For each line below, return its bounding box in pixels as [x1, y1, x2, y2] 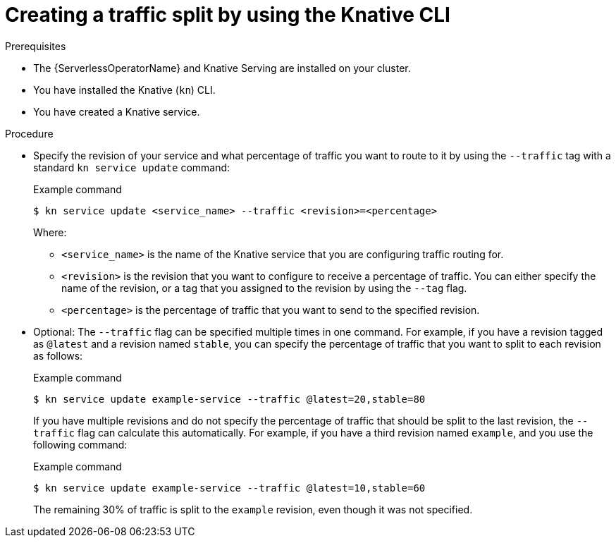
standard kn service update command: [33, 161, 230, 173]
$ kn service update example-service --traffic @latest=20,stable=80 [33, 393, 426, 405]
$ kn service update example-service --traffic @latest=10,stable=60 [33, 482, 426, 494]
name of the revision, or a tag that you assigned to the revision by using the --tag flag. [61, 281, 467, 294]
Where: [33, 226, 67, 238]
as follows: [33, 349, 83, 362]
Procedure [5, 127, 54, 140]
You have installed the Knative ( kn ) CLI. [33, 83, 216, 96]
